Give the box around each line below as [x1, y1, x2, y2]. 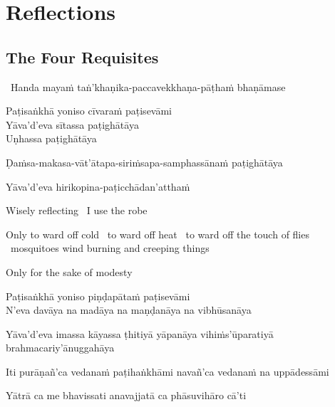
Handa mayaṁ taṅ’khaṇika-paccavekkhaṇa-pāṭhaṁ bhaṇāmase [10, 79, 286, 94]
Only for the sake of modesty [6, 264, 133, 279]
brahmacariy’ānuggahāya [6, 340, 115, 355]
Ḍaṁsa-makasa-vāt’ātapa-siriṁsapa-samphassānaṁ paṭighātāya [6, 154, 283, 169]
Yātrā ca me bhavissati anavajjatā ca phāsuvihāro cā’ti [6, 388, 247, 403]
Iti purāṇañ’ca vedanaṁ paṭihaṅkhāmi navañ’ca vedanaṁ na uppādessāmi [6, 364, 329, 379]
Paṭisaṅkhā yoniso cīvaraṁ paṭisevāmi [6, 103, 172, 118]
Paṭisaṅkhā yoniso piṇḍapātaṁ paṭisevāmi [6, 288, 190, 303]
